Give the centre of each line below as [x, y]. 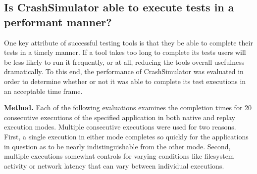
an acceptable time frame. [43, 91]
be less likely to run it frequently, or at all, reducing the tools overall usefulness [124, 62]
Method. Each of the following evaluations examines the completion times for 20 [128, 108]
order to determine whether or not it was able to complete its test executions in [125, 81]
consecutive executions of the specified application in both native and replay [120, 117]
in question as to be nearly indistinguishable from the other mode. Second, [117, 146]
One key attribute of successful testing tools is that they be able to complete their [128, 42]
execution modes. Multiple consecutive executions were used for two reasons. [120, 127]
